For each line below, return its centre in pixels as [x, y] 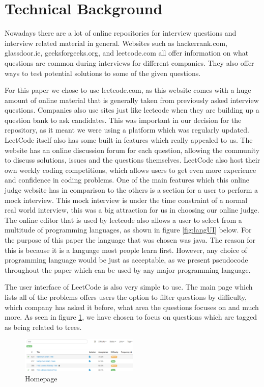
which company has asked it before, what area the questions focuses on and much [132, 307]
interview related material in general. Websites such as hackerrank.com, [116, 43]
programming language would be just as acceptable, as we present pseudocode [126, 260]
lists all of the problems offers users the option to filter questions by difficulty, [126, 296]
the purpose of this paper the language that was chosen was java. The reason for [130, 240]
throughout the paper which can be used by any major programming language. [128, 269]
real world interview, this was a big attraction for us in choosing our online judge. [132, 210]
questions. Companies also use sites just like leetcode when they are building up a [132, 110]
